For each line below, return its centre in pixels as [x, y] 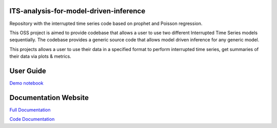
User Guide [28, 71]
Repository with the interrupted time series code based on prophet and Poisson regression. [106, 23]
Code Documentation [32, 119]
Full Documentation [30, 110]
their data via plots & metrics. [40, 57]
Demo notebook [26, 83]
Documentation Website [49, 98]
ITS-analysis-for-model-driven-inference [77, 11]
